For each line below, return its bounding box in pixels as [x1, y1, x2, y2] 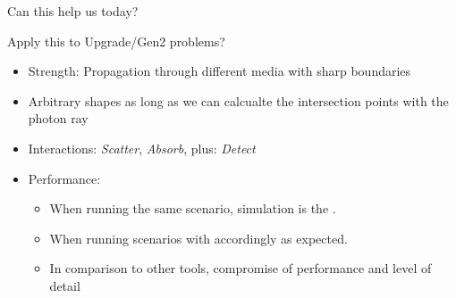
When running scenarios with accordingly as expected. [49, 228, 348, 247]
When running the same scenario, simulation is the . [49, 199, 336, 218]
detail [49, 276, 80, 294]
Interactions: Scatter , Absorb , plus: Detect [28, 138, 256, 157]
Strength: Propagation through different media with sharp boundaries [28, 62, 411, 80]
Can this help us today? [7, 2, 139, 20]
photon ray [28, 109, 89, 128]
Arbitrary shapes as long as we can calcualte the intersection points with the [28, 91, 449, 110]
